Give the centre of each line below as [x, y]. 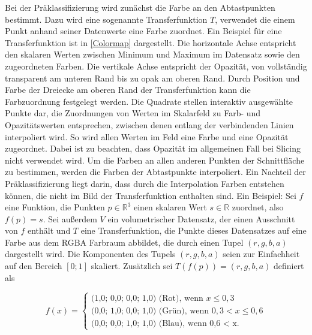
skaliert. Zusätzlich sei [132, 266]
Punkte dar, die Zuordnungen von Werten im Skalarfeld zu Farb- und [133, 113]
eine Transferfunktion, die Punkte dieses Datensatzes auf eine [193, 230]
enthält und [49, 230]
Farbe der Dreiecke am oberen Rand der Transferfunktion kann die [128, 90]
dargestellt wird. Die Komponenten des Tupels [90, 254]
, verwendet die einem [255, 19]
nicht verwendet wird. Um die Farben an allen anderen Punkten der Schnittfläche [155, 160]
